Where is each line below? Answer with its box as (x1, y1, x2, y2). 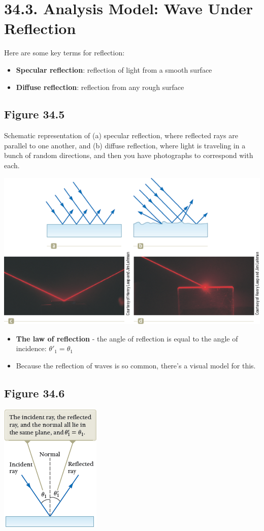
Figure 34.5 (4, 106, 65, 122)
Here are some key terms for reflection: (4, 47, 125, 58)
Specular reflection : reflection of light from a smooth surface (16, 64, 212, 75)
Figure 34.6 (4, 385, 65, 400)
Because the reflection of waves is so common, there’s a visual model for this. (16, 360, 256, 370)
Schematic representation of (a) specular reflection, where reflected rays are (4, 130, 238, 141)
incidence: (16, 343, 47, 354)
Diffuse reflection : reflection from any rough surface (16, 81, 184, 92)
